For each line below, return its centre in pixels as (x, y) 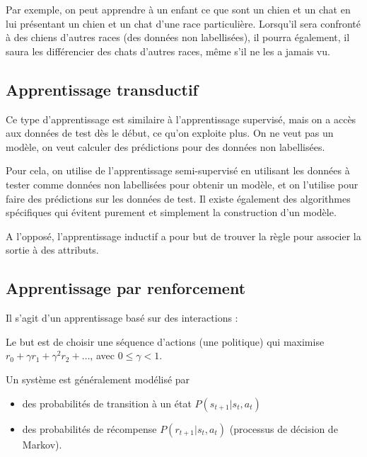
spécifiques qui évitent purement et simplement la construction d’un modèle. (171, 212)
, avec (102, 355)
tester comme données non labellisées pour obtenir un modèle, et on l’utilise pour (182, 184)
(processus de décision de (284, 428)
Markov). (42, 444)
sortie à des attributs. (52, 250)
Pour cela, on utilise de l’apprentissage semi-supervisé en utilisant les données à (178, 170)
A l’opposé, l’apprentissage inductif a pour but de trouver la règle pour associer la (183, 236)
